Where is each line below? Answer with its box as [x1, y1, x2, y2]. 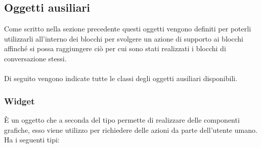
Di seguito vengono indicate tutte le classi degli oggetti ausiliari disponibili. [4, 73, 238, 84]
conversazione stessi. [4, 53, 67, 63]
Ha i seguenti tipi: [4, 134, 60, 145]
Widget [4, 94, 35, 107]
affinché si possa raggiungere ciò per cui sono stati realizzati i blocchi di [4, 43, 226, 54]
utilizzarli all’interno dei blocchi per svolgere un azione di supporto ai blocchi [4, 33, 243, 44]
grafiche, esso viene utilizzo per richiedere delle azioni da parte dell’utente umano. [4, 124, 257, 135]
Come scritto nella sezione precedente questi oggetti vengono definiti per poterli [4, 23, 251, 34]
